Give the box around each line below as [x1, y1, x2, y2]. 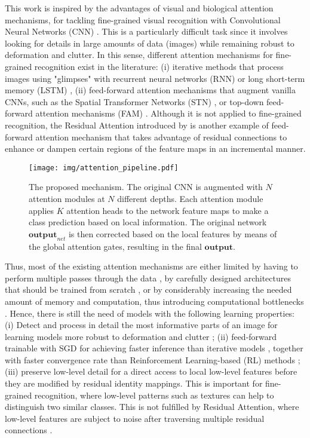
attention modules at [29, 192, 105, 204]
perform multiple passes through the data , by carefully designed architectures [5, 271, 291, 284]
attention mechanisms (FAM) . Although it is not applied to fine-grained [35, 107, 302, 120]
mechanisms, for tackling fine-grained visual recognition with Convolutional [5, 13, 281, 26]
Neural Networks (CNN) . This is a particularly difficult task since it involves [5, 25, 288, 38]
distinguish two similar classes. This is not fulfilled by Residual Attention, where [5, 400, 299, 413]
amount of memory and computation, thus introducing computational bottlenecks [5, 295, 304, 307]
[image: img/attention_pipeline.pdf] [29, 163, 179, 172]
